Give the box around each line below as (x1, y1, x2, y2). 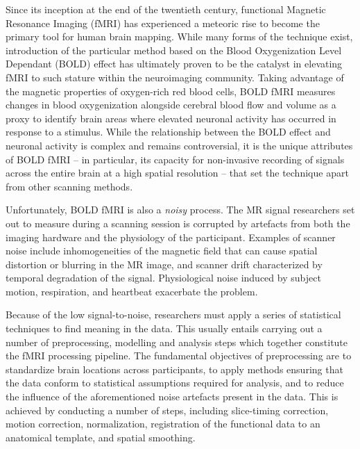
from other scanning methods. (6, 179, 133, 193)
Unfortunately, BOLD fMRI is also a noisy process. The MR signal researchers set (6, 202, 355, 217)
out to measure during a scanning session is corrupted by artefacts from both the (6, 215, 350, 230)
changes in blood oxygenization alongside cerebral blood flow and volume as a (6, 97, 336, 112)
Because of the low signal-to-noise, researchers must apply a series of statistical (6, 307, 341, 322)
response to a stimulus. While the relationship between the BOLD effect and (6, 124, 331, 139)
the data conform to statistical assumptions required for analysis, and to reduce (6, 375, 344, 390)
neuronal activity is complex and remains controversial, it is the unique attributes (6, 138, 353, 152)
